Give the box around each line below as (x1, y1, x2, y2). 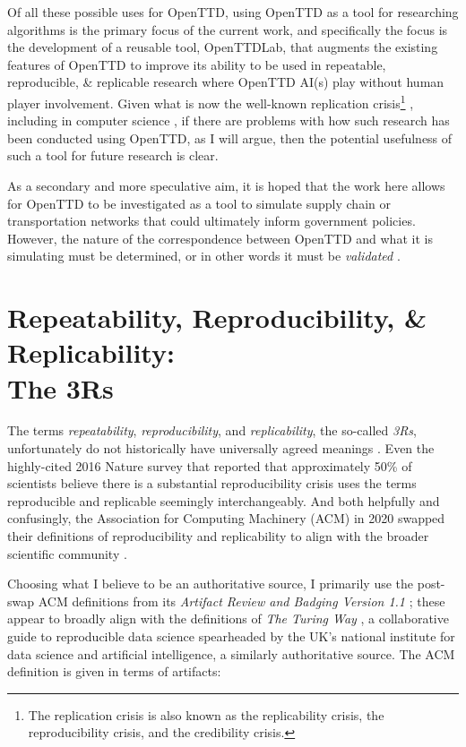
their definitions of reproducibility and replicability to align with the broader (7, 527, 429, 545)
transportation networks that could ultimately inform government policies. (7, 211, 416, 230)
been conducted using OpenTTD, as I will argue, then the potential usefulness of (7, 128, 453, 147)
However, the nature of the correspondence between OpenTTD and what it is (7, 228, 433, 247)
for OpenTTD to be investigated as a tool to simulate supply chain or (7, 193, 391, 212)
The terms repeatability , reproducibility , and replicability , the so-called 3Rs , (7, 421, 417, 440)
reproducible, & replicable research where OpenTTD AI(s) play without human (7, 73, 444, 91)
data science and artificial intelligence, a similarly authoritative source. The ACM (7, 644, 455, 663)
